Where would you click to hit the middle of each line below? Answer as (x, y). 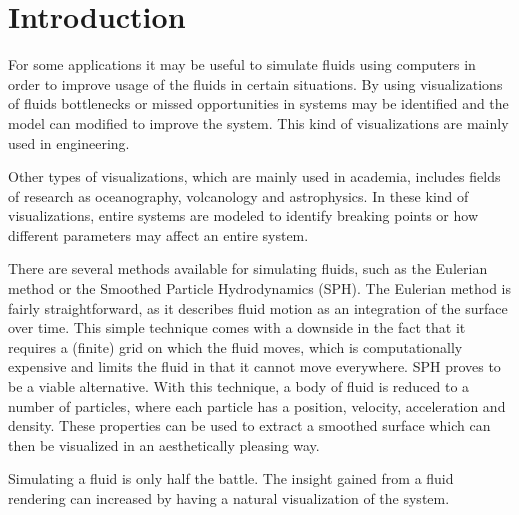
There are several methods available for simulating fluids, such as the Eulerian (248, 268)
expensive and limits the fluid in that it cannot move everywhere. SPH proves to (254, 366)
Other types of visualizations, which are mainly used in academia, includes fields (254, 176)
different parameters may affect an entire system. (158, 234)
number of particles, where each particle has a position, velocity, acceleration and (257, 405)
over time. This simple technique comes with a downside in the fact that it (237, 327)
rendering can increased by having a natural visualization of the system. (229, 498)
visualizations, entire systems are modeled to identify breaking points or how (243, 215)
